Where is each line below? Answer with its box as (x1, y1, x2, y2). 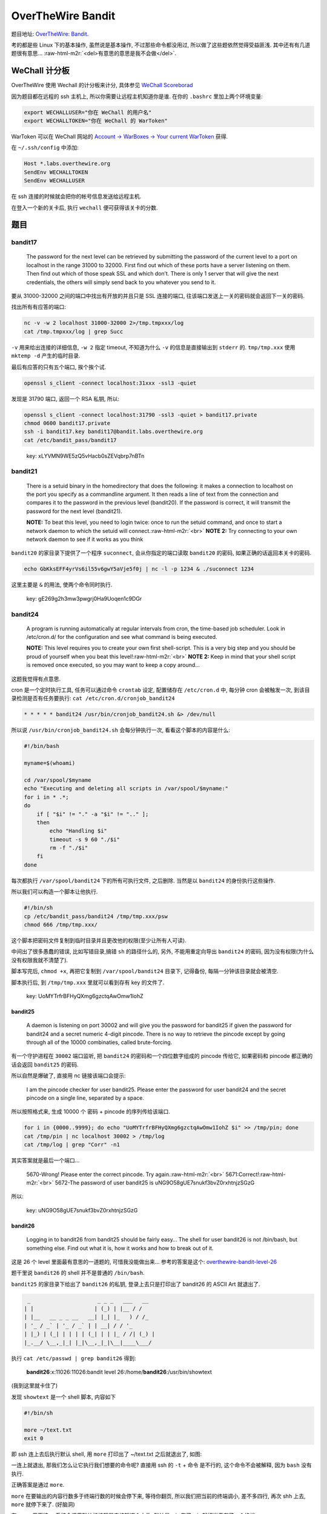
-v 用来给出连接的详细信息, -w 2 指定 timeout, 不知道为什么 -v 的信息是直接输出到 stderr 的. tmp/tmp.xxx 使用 (11, 343, 296, 351)
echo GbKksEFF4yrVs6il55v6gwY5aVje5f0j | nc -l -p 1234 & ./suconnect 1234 (24, 566, 254, 572)
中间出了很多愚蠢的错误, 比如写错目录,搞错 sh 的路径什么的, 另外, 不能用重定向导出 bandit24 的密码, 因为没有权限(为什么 (11, 948, 314, 955)
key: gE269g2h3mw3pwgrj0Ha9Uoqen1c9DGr (26, 595, 142, 602)
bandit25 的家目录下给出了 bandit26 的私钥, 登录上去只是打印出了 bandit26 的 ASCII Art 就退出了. (11, 1280, 260, 1288)
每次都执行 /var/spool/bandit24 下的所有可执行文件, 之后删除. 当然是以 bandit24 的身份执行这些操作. (11, 877, 276, 884)
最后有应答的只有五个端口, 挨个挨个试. (11, 363, 107, 371)
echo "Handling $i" (49, 827, 107, 835)
